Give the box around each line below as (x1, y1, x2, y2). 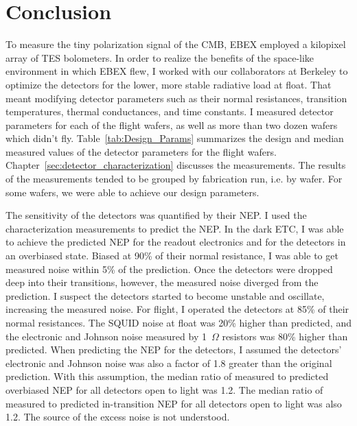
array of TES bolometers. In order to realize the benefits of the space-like (5, 50, 314, 64)
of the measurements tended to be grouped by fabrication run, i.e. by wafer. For (5, 171, 343, 186)
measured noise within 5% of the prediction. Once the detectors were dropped (5, 261, 333, 276)
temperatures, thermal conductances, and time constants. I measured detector (5, 104, 334, 119)
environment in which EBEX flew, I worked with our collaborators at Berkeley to (5, 64, 348, 78)
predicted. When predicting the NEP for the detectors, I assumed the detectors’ (5, 342, 342, 357)
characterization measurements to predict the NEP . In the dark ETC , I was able (5, 221, 344, 235)
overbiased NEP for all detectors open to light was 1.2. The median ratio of (5, 382, 323, 397)
